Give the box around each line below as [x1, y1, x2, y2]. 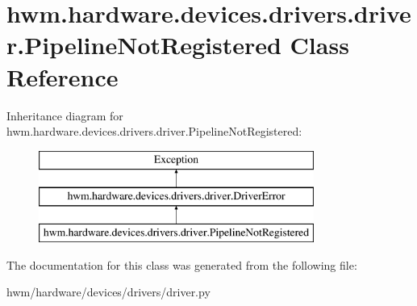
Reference [6, 60, 119, 93]
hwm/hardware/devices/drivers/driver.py [6, 283, 211, 300]
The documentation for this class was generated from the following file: [6, 256, 357, 273]
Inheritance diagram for [6, 107, 123, 124]
